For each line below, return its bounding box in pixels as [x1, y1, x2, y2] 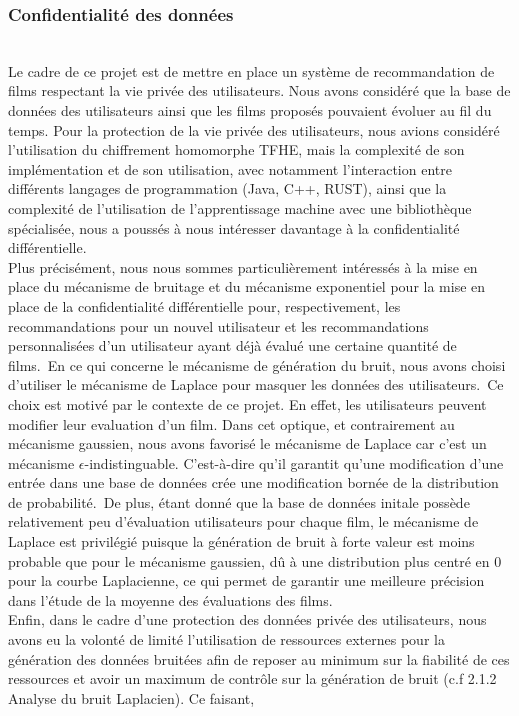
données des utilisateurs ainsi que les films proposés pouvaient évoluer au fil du [8, 100, 492, 120]
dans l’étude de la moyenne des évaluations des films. [8, 589, 333, 610]
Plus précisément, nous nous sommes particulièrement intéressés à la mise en [8, 256, 478, 277]
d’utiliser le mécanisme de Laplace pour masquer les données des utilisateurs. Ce [8, 374, 504, 395]
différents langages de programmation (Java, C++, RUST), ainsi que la [8, 178, 447, 199]
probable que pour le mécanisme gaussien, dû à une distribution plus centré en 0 [8, 550, 502, 571]
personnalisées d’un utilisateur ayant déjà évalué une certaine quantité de [8, 335, 457, 356]
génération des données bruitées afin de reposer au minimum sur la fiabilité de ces [8, 648, 510, 669]
